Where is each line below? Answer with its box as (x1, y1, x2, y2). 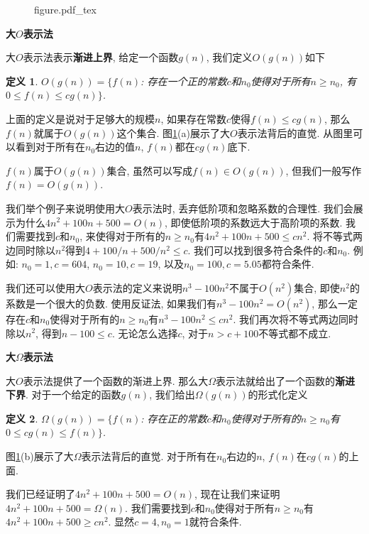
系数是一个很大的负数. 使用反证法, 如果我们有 (6, 295, 217, 310)
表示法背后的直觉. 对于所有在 (81, 449, 217, 464)
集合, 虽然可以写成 (106, 163, 193, 178)
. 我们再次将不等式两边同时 (233, 311, 358, 326)
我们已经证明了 (6, 486, 75, 501)
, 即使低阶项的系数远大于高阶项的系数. (164, 214, 343, 229)
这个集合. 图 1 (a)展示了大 (116, 125, 230, 140)
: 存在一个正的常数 (141, 73, 227, 88)
